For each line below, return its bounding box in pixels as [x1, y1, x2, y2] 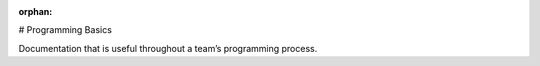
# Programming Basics [18, 24, 112, 36]
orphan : [18, 6, 53, 17]
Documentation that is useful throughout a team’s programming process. [18, 42, 318, 54]
